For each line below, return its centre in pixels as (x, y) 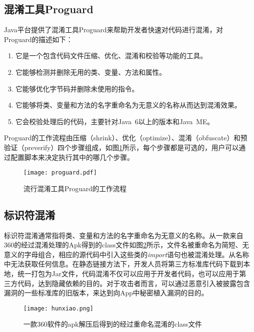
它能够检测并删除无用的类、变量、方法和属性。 (91, 72)
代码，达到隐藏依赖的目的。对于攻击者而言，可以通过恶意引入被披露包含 (134, 283)
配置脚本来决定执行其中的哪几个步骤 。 (72, 157)
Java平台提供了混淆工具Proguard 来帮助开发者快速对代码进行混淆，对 (114, 30)
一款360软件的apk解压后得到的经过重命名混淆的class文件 (113, 324)
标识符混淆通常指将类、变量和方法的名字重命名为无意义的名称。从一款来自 (124, 235)
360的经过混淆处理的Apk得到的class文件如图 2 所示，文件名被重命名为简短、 (123, 245)
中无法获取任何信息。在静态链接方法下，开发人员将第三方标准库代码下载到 (124, 264)
